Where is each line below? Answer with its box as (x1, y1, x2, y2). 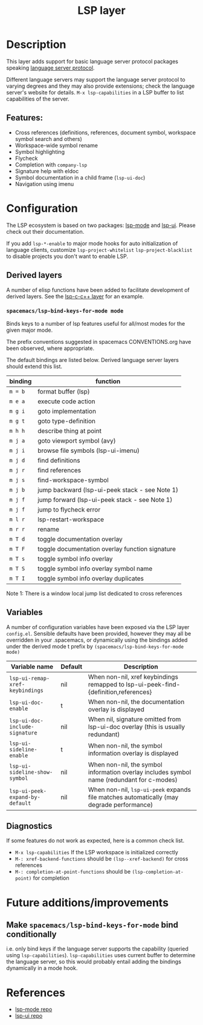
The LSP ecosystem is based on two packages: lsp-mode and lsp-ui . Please (6, 222, 196, 229)
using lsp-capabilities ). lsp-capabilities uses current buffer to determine (6, 952, 196, 959)
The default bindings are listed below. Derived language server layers (6, 356, 179, 363)
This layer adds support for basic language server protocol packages (6, 58, 179, 65)
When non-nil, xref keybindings (88, 673, 178, 681)
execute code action (37, 397, 95, 406)
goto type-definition (37, 417, 95, 425)
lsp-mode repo (14, 1006, 53, 1013)
